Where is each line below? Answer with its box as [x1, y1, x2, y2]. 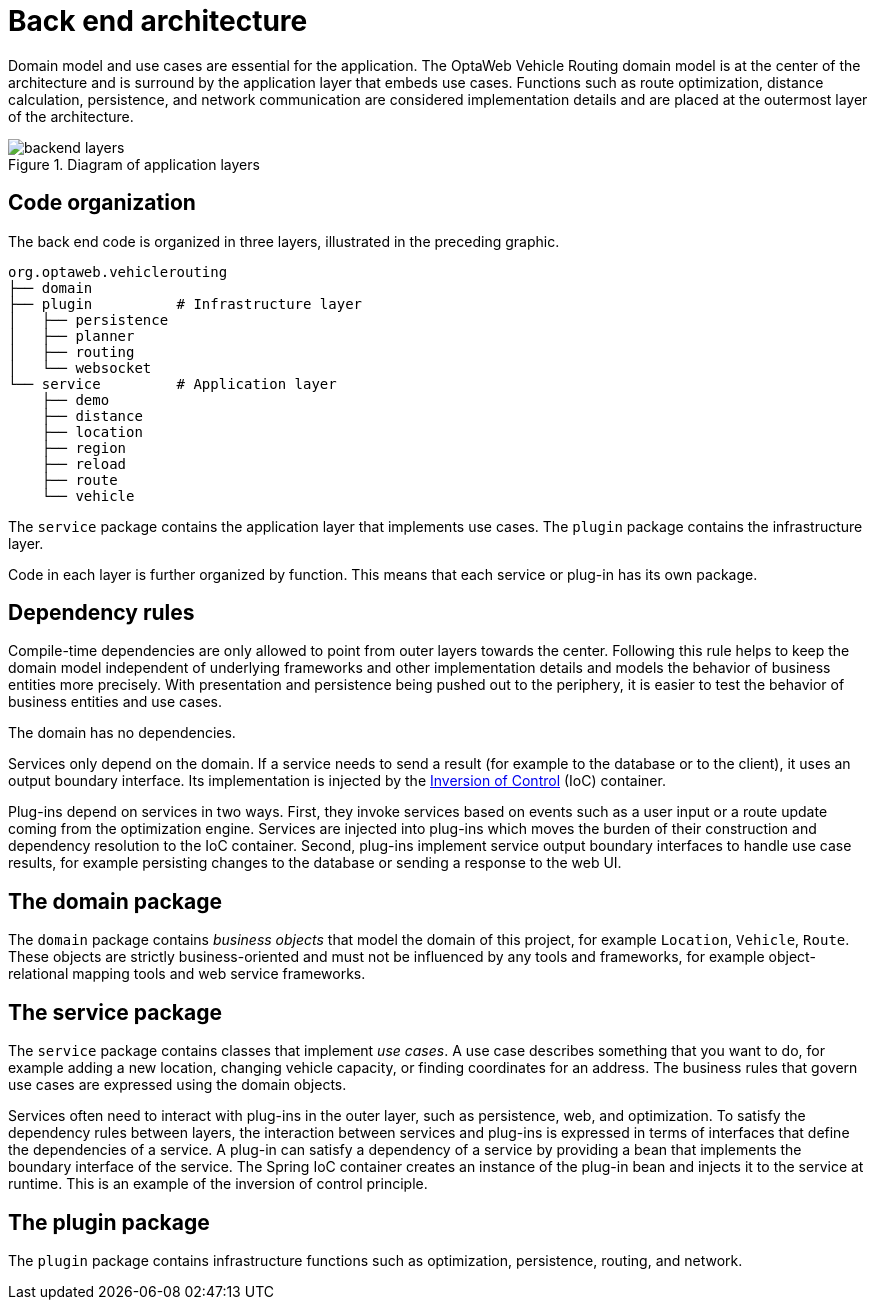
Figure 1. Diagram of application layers [8, 155, 260, 173]
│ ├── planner [8, 327, 135, 344]
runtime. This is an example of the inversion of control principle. [8, 1175, 428, 1193]
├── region [41, 439, 127, 456]
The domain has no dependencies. [8, 724, 236, 742]
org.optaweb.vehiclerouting [8, 263, 228, 280]
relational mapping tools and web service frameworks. [8, 965, 366, 983]
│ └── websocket [8, 359, 152, 376]
